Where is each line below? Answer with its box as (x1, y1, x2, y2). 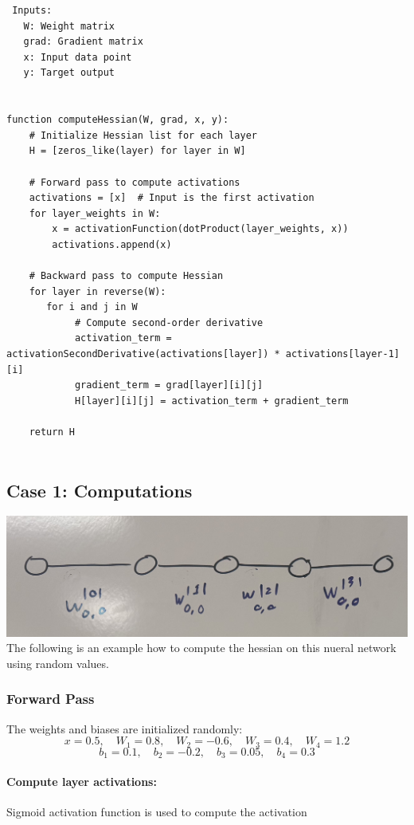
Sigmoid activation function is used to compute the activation (6, 803, 307, 819)
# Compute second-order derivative (74, 316, 264, 328)
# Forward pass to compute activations (29, 176, 240, 188)
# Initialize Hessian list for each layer (29, 129, 257, 141)
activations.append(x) (52, 238, 172, 250)
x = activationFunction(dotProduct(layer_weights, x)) (52, 223, 349, 235)
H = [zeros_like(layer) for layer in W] (29, 145, 246, 157)
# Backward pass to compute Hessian (29, 270, 224, 282)
